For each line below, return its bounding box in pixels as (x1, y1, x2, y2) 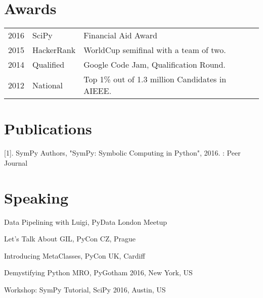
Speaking (4, 187, 69, 208)
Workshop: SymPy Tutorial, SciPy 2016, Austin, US (4, 284, 166, 294)
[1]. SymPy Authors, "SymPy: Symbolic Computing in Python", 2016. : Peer (4, 147, 241, 158)
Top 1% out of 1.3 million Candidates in (83, 73, 227, 85)
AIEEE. (83, 85, 112, 97)
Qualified (32, 59, 65, 71)
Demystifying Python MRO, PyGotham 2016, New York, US (4, 267, 193, 278)
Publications (4, 118, 92, 139)
